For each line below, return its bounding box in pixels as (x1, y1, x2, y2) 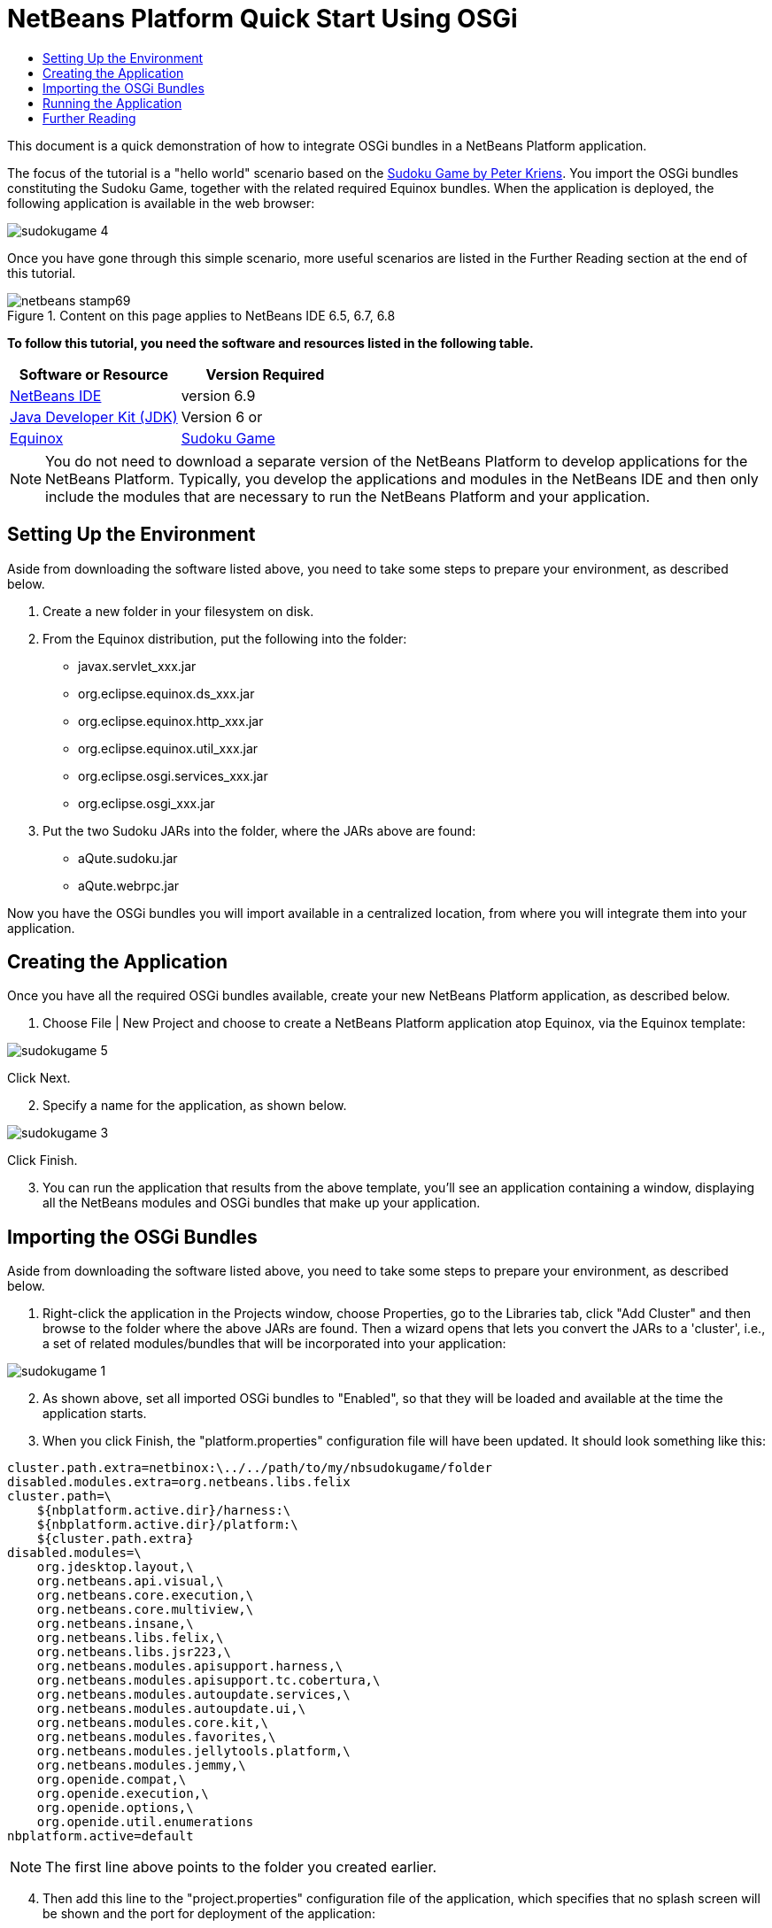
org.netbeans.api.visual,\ (36, 1574, 224, 1589)
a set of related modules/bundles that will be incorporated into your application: (42, 1336, 506, 1352)
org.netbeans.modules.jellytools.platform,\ (36, 1744, 351, 1759)
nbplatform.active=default (7, 1829, 194, 1844)
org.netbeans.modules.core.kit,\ (36, 1716, 269, 1731)
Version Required (205, 365, 325, 383)
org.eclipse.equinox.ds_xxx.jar (78, 685, 255, 701)
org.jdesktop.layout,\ (36, 1560, 194, 1575)
